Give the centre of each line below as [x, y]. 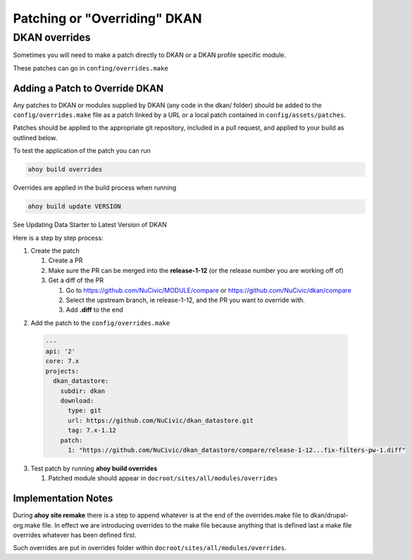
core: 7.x [62, 361]
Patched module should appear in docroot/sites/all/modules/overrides [163, 478]
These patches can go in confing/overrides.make [90, 68]
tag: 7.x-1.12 [92, 431]
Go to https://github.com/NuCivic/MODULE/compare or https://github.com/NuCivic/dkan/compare [209, 290]
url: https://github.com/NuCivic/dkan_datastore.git [161, 420]
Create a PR [65, 260]
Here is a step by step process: [58, 238]
